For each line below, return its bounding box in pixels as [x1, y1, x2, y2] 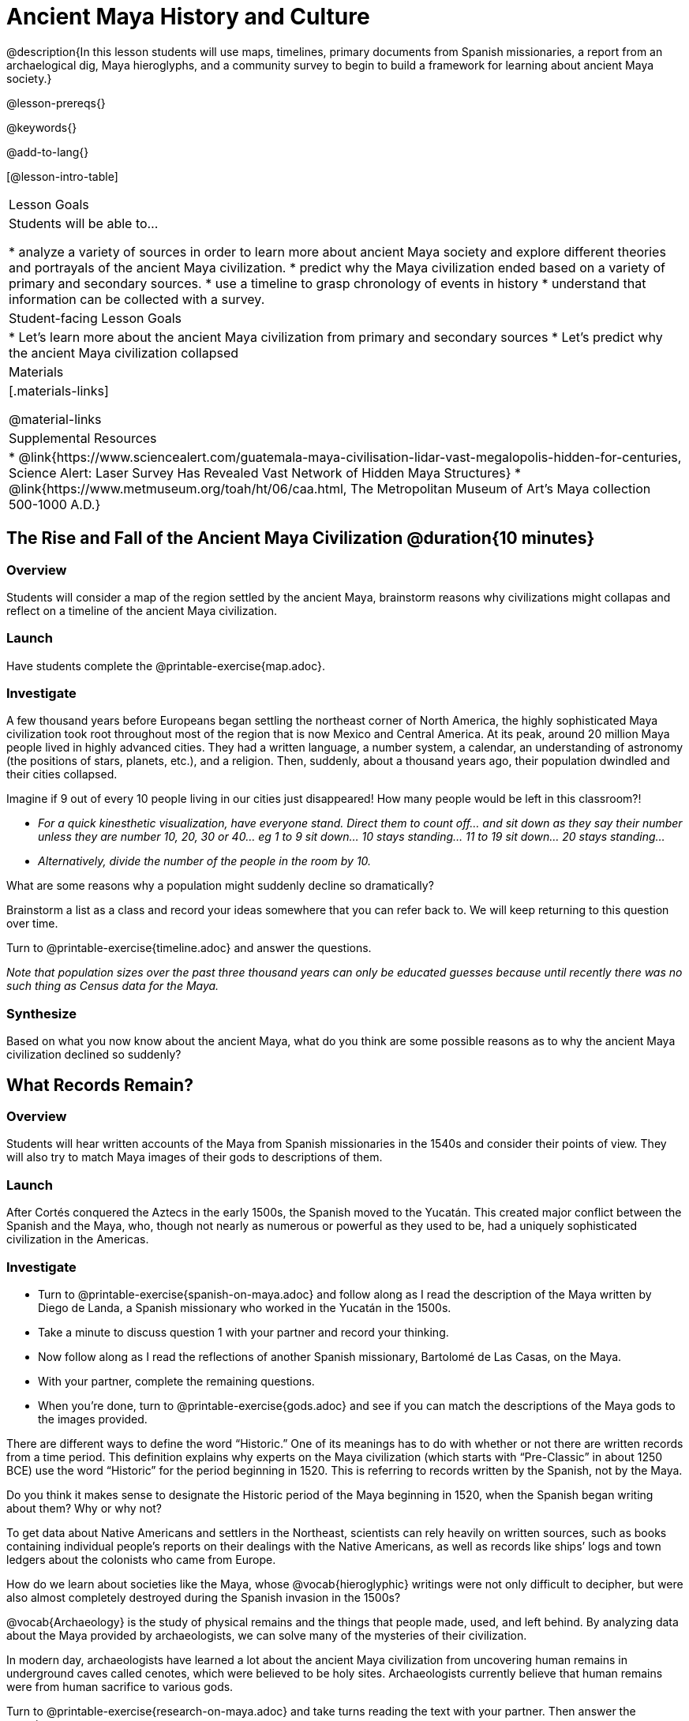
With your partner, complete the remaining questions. [38, 1374, 315, 1388]
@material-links [9, 411, 102, 427]
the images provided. [38, 1412, 148, 1426]
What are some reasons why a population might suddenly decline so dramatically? [6, 879, 434, 893]
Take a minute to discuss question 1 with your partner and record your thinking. [38, 1325, 449, 1339]
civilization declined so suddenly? [6, 1048, 182, 1062]
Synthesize [6, 1005, 77, 1022]
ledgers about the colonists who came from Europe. [6, 1552, 276, 1566]
